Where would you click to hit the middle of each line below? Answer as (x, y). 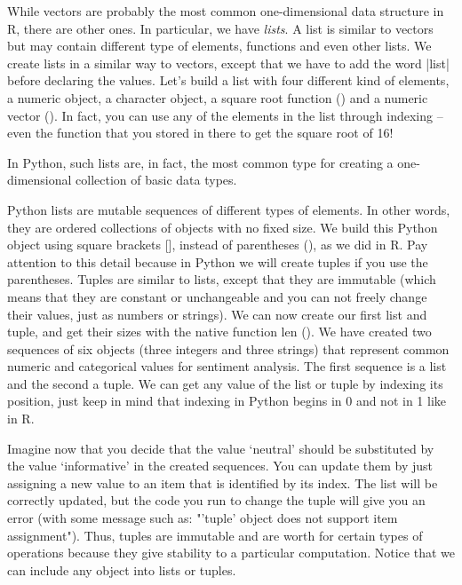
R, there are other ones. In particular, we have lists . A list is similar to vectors (220, 28)
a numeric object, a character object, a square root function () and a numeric (218, 97)
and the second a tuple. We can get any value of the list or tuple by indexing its (225, 383)
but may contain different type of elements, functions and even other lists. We (219, 46)
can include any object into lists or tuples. (122, 569)
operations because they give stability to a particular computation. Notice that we (231, 553)
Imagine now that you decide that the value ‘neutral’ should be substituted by (221, 448)
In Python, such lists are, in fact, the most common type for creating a (200, 162)
